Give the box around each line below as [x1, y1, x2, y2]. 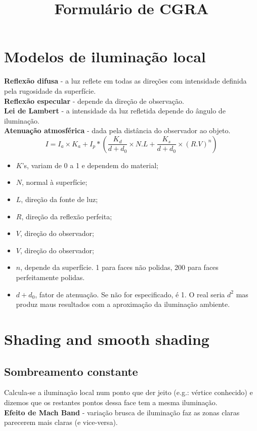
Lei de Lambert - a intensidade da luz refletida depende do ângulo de [4, 105, 226, 116]
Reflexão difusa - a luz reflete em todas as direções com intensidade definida [4, 75, 247, 86]
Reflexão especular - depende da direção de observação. [4, 95, 184, 106]
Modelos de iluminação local [4, 46, 206, 67]
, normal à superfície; [22, 177, 88, 187]
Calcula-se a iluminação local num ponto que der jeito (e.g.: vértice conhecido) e [4, 387, 253, 398]
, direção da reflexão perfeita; [21, 211, 112, 221]
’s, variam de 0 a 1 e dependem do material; [22, 160, 158, 170]
